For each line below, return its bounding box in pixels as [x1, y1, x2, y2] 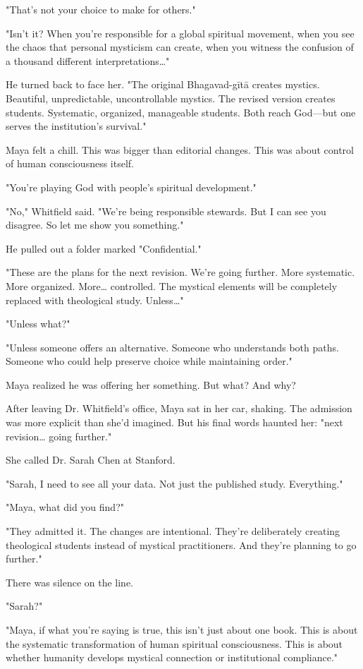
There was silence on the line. [6, 574, 133, 589]
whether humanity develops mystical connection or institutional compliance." [6, 650, 338, 665]
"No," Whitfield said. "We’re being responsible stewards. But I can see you [6, 203, 326, 218]
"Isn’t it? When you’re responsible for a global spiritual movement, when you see [6, 25, 355, 40]
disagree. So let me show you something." [6, 217, 184, 232]
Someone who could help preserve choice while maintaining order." [6, 354, 293, 368]
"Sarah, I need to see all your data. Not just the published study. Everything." [6, 476, 343, 490]
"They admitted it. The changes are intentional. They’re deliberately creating [6, 524, 340, 538]
